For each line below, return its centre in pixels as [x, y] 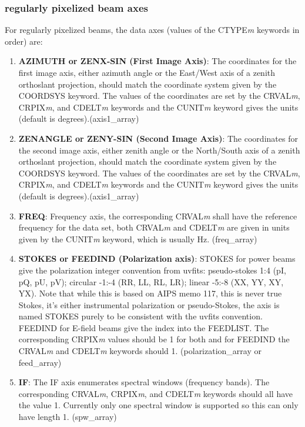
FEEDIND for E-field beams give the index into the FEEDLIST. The [144, 327]
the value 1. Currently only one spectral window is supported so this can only [158, 405]
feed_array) [40, 362]
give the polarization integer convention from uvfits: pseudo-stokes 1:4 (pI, [152, 270]
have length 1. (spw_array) [68, 417]
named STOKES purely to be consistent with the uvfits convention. [140, 316]
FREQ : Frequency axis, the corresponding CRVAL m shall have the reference [158, 216]
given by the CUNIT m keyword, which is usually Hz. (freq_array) [138, 238]
